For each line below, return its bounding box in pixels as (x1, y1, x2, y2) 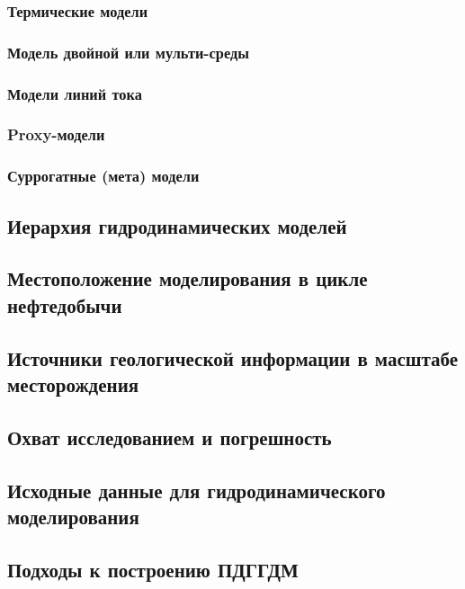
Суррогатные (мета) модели (7, 165, 200, 187)
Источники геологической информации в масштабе (7, 344, 459, 371)
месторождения (7, 370, 139, 397)
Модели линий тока (7, 82, 142, 104)
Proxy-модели (7, 123, 105, 146)
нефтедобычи (7, 290, 122, 318)
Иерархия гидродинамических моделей (7, 211, 347, 239)
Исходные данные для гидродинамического (7, 476, 386, 504)
